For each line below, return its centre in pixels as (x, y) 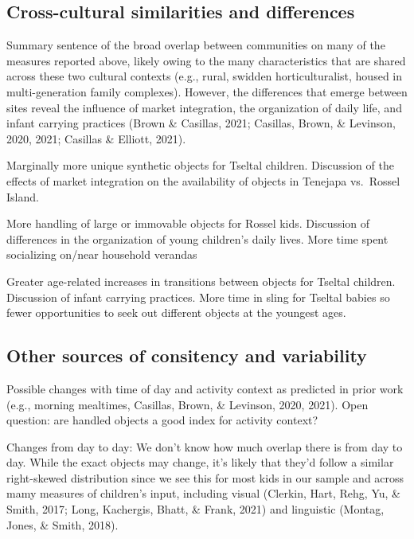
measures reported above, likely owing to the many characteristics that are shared (206, 60)
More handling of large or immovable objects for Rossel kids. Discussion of (188, 223)
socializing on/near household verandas (102, 254)
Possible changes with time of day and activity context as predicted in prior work (205, 388)
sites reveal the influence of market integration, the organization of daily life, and (204, 107)
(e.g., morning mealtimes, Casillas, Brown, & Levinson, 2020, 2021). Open (187, 404)
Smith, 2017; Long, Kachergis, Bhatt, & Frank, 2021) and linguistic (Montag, (195, 509)
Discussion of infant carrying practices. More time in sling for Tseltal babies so (198, 297)
